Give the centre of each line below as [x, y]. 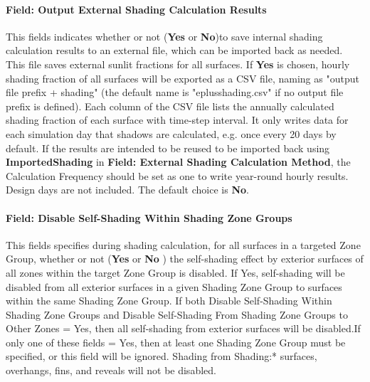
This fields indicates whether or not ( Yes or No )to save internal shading [164, 36]
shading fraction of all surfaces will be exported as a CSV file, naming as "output [183, 78]
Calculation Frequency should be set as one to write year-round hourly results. [177, 175]
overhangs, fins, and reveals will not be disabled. [111, 370]
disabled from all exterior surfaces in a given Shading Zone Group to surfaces [174, 286]
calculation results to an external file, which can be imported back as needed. [174, 50]
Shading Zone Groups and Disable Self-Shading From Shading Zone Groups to [177, 314]
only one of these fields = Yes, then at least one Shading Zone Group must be [176, 342]
